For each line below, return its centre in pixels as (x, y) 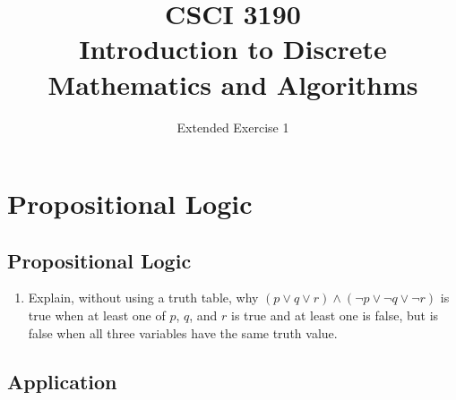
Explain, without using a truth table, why (143, 298)
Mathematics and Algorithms (233, 84)
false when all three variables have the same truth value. (183, 332)
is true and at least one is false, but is (335, 315)
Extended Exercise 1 (233, 127)
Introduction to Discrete (233, 49)
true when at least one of (97, 315)
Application (62, 381)
